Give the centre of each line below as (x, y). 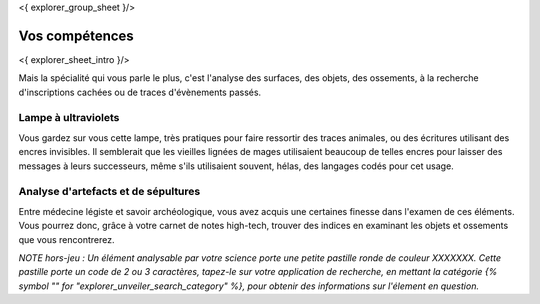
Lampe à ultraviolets (69, 118)
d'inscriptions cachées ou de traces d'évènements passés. (140, 92)
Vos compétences (76, 35)
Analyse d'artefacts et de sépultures (109, 192)
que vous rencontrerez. (66, 239)
